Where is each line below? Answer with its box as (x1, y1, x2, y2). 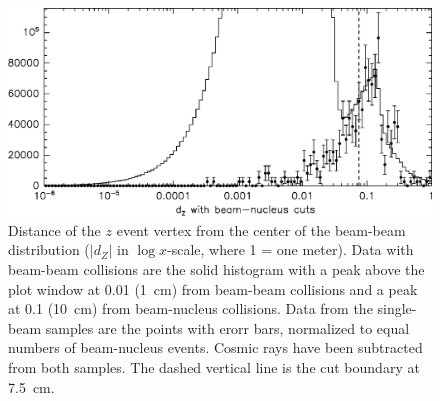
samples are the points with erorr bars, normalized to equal (45, 317, 410, 338)
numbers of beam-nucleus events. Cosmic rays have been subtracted (8, 337, 423, 358)
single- (377, 298, 417, 319)
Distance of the (8, 219, 101, 240)
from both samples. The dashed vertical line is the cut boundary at (8, 357, 420, 378)
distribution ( (8, 239, 90, 260)
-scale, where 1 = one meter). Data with (167, 239, 414, 260)
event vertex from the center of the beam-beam (116, 219, 406, 240)
